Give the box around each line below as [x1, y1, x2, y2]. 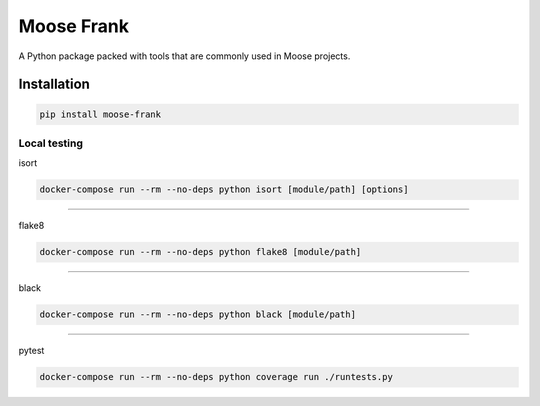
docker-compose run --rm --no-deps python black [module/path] [39, 309, 357, 320]
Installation [18, 76, 90, 93]
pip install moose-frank [39, 108, 162, 120]
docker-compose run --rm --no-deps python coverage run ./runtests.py [39, 371, 394, 383]
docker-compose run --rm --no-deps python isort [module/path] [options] [39, 184, 409, 195]
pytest [18, 345, 45, 357]
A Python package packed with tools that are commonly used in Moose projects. [18, 50, 351, 62]
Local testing [18, 136, 84, 150]
